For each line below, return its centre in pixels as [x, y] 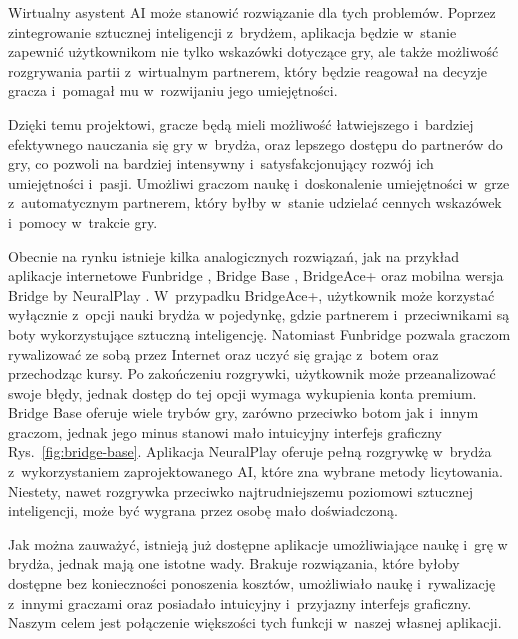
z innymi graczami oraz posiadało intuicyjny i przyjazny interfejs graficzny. [240, 602]
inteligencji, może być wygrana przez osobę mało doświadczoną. [203, 510]
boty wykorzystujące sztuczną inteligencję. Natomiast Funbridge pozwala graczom [259, 333]
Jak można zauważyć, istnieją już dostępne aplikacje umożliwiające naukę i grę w [258, 543]
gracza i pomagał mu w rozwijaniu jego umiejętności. [173, 90]
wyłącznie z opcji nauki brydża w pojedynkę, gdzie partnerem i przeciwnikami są [259, 314]
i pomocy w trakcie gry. [83, 221]
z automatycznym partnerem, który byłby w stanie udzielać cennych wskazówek [255, 202]
